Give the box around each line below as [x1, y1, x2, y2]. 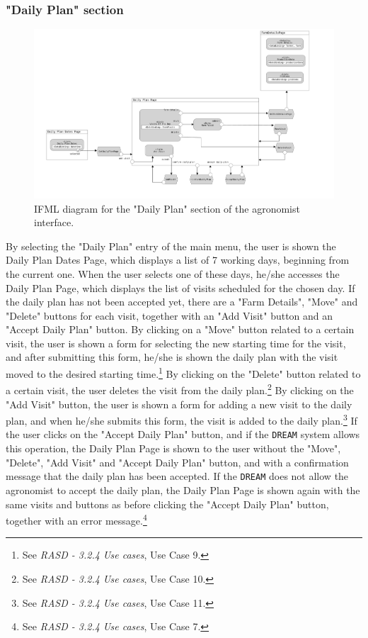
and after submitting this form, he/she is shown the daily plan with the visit [6, 349, 338, 364]
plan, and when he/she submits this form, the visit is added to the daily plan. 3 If [6, 411, 357, 427]
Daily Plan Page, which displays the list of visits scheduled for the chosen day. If [6, 280, 355, 295]
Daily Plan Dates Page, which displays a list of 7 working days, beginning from [6, 252, 350, 267]
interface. [34, 215, 74, 230]
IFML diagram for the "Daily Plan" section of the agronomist [34, 201, 300, 216]
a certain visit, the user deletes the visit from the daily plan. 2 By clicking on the [6, 381, 354, 397]
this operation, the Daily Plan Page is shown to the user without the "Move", [6, 441, 341, 456]
